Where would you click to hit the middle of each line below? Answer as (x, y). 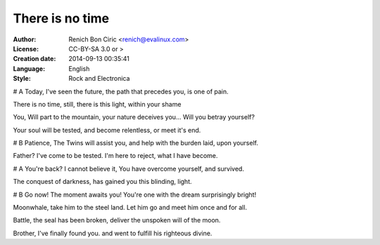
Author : (25, 39)
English (79, 68)
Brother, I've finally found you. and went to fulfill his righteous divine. (113, 233)
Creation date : (34, 59)
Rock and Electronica (99, 79)
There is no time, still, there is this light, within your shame (97, 104)
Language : (29, 68)
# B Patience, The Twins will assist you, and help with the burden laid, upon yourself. (135, 143)
